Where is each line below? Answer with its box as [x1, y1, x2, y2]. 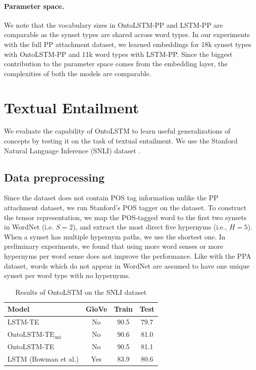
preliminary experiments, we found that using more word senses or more [4, 241, 223, 251]
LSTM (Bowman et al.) [7, 353, 79, 364]
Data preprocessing [4, 169, 105, 185]
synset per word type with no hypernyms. [4, 270, 131, 280]
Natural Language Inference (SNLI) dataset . [4, 145, 141, 155]
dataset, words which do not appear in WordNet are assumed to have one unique [4, 260, 250, 271]
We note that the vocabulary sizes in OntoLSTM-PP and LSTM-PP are [4, 19, 223, 30]
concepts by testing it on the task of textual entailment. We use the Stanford [4, 136, 238, 146]
